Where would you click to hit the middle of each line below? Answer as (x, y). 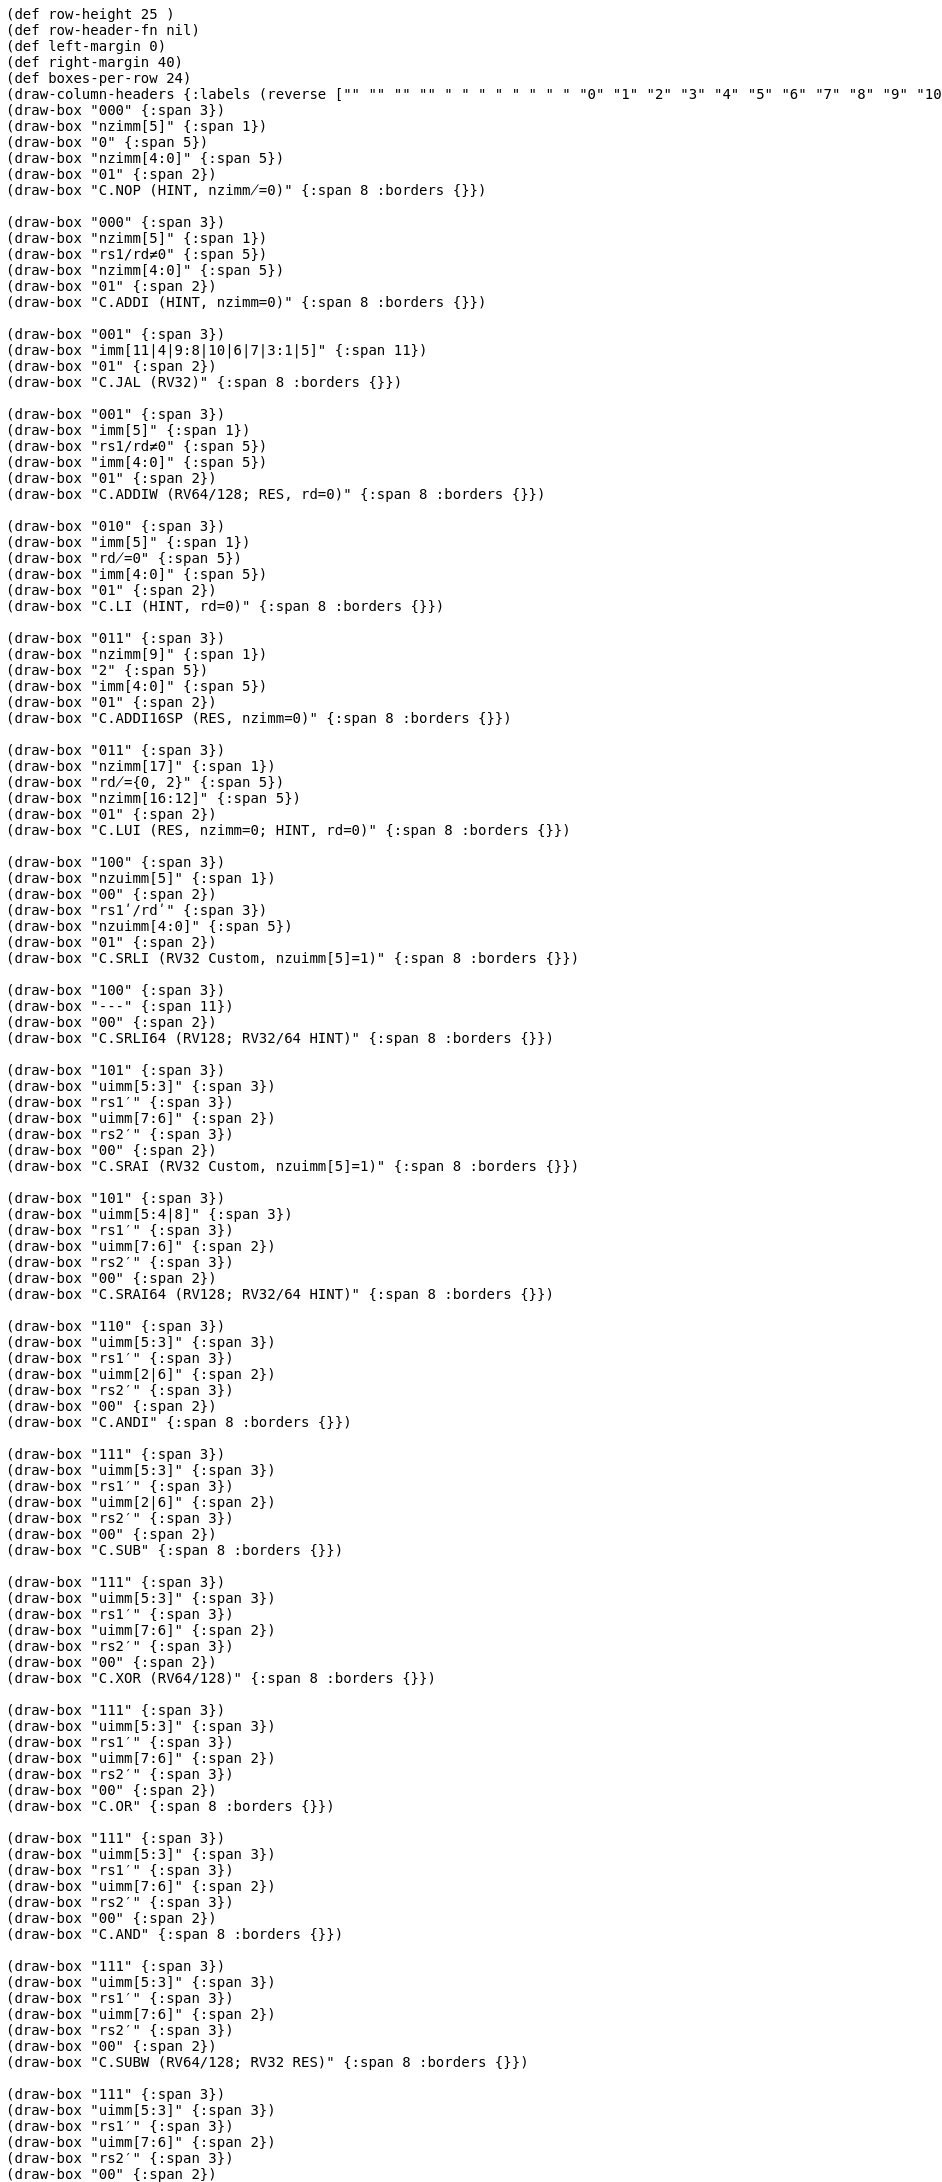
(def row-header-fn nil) (103, 30)
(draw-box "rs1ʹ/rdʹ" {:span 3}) (137, 910)
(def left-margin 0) (86, 46)
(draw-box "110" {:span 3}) (116, 1326)
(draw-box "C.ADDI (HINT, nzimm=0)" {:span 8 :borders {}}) (246, 302)
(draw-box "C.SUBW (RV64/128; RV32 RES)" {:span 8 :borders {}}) (267, 2062)
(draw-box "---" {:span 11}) (120, 1006)
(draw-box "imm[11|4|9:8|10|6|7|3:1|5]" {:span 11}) (217, 350)
